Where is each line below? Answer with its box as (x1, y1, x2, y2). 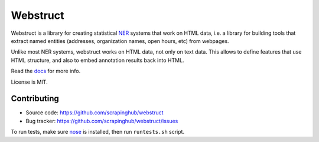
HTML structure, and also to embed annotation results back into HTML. (11, 57, 184, 64)
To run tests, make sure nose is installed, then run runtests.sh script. (11, 128, 185, 136)
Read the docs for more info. (11, 68, 81, 75)
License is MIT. (11, 78, 48, 85)
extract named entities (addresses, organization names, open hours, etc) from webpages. (11, 37, 230, 44)
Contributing (11, 94, 59, 104)
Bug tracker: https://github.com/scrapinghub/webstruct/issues (25, 117, 178, 124)
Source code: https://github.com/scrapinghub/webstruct (25, 109, 164, 116)
